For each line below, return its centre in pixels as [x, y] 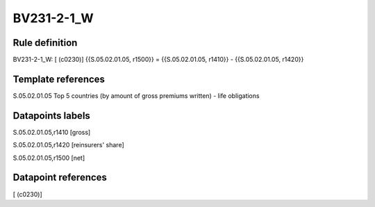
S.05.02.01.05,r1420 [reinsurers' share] [68, 145]
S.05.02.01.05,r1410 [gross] [52, 132]
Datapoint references [60, 177]
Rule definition [45, 43]
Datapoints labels [51, 116]
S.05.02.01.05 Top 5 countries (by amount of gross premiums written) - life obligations [136, 96]
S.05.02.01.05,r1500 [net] [49, 158]
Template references [59, 79]
